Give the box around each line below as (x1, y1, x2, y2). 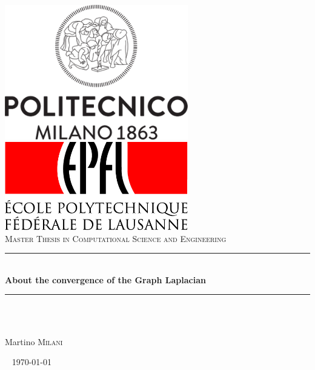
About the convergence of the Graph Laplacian (5, 273, 206, 286)
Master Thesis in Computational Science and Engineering (5, 232, 227, 244)
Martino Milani (5, 335, 63, 348)
